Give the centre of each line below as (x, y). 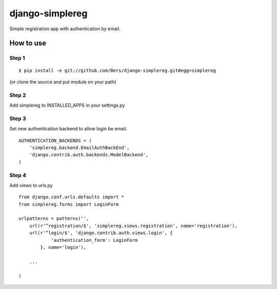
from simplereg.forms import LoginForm (69, 204)
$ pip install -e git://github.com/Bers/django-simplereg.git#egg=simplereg (117, 70)
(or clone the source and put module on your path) (63, 81)
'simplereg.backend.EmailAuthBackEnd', (79, 148)
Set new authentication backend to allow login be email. (68, 129)
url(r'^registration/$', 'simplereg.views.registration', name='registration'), (133, 226)
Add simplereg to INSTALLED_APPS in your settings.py (67, 106)
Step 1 (17, 58)
